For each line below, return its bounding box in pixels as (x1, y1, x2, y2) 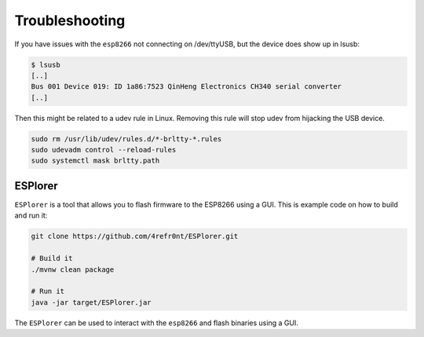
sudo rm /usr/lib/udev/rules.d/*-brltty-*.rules (31, 134, 222, 143)
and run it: (14, 211, 48, 220)
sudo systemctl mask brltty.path (31, 156, 160, 165)
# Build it (31, 254, 73, 263)
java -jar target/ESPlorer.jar (31, 298, 152, 306)
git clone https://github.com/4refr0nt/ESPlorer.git (31, 232, 239, 241)
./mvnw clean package (31, 265, 115, 274)
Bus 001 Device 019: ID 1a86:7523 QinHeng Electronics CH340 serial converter (31, 82, 342, 91)
